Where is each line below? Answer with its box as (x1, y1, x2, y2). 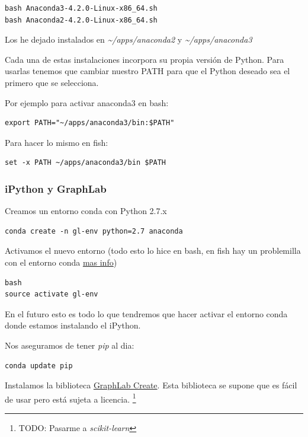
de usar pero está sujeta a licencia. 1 (5, 391, 136, 405)
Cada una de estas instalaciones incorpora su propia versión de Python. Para (5, 53, 284, 65)
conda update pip (5, 361, 73, 370)
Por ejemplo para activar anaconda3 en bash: (5, 96, 169, 109)
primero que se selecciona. (5, 76, 99, 88)
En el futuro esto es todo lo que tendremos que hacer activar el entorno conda (5, 307, 288, 320)
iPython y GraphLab (5, 181, 107, 196)
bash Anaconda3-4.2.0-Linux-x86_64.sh (5, 4, 158, 12)
